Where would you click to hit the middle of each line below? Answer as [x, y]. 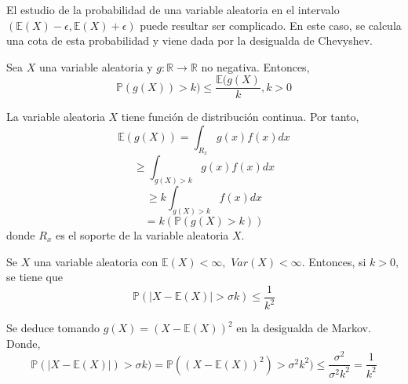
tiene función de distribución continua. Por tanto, [240, 117]
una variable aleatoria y [96, 66]
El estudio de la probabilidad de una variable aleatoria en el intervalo [173, 9]
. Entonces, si [334, 261]
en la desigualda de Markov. [304, 328]
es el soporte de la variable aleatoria [142, 234]
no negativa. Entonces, [255, 66]
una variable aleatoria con [96, 261]
